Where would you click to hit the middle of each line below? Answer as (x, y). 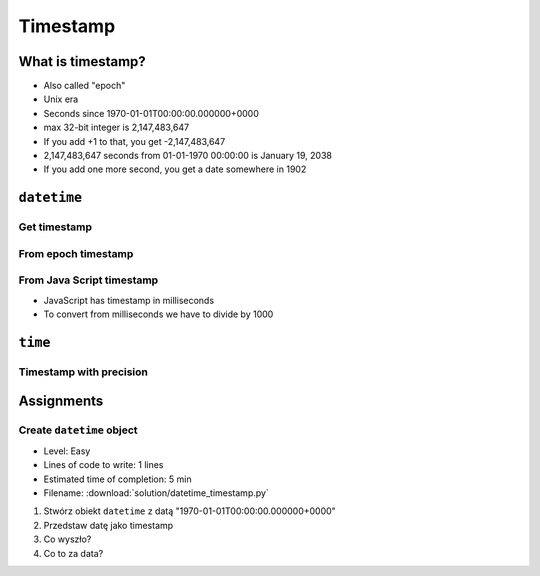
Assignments (61, 401)
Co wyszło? (67, 539)
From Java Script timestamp (88, 280)
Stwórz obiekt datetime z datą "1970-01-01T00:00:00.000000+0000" (190, 511)
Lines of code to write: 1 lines (103, 465)
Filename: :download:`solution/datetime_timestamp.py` (156, 492)
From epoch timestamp (76, 253)
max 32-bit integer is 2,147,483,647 (116, 127)
